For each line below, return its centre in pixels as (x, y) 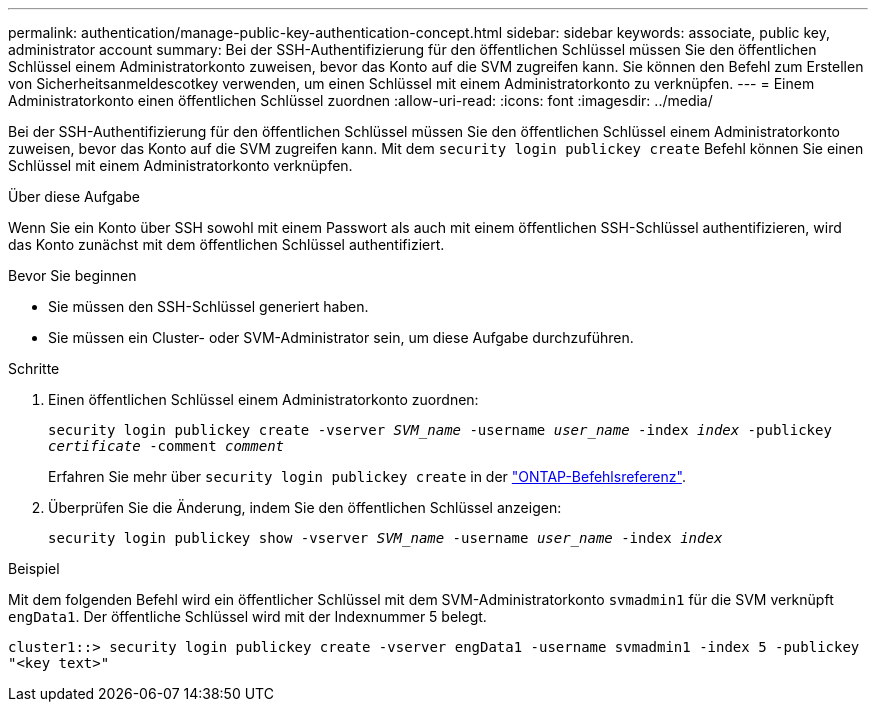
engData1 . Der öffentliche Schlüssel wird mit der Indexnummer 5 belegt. (247, 616)
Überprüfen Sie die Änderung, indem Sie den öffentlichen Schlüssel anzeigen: (305, 507)
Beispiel (34, 568)
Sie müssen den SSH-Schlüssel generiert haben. (208, 306)
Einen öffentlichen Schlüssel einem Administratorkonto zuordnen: (263, 399)
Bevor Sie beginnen (72, 275)
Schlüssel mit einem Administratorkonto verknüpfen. (180, 165)
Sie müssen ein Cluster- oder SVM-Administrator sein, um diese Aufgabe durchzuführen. (341, 337)
